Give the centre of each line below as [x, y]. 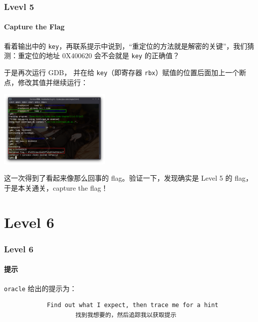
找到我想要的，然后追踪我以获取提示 [126, 315]
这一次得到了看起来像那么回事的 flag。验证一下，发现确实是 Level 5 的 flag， [128, 178]
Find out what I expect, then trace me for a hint [132, 305]
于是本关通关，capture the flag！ [56, 187]
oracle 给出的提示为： [40, 288]
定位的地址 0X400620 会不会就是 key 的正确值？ [102, 55]
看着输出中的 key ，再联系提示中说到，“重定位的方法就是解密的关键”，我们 [126, 46]
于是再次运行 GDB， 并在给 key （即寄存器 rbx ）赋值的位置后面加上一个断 [125, 72]
